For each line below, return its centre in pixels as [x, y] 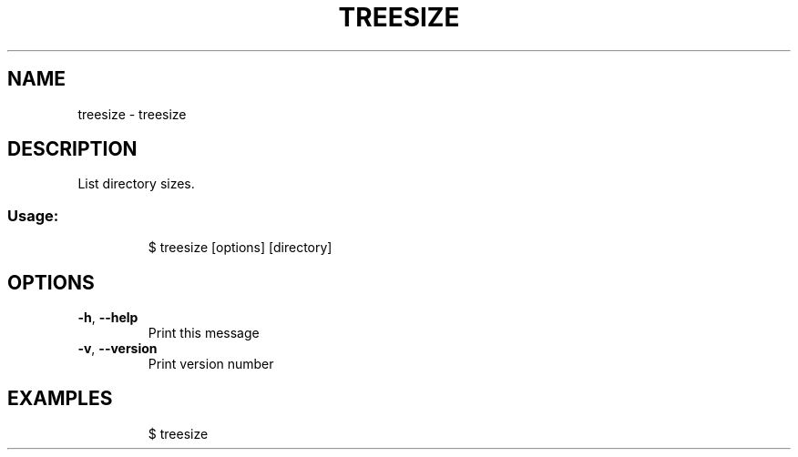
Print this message [204, 333]
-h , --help [108, 318]
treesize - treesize [132, 114]
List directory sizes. [136, 184]
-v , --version [118, 349]
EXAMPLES [60, 399]
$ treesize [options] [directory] [240, 248]
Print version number [211, 364]
